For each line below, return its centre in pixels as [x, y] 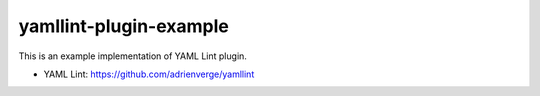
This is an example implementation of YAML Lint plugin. [132, 56]
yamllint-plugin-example [123, 26]
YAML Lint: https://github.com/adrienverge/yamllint [149, 74]
